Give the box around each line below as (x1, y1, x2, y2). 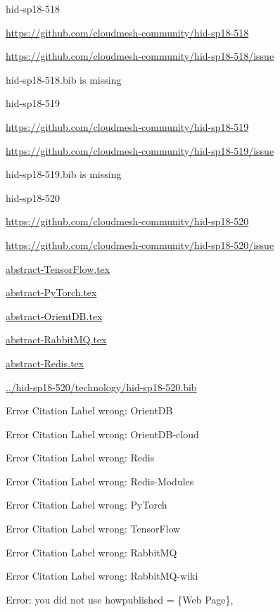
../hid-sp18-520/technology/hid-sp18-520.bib (6, 379, 197, 394)
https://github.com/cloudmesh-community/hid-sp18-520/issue (6, 237, 274, 252)
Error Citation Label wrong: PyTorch (6, 497, 167, 512)
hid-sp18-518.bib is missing (6, 72, 122, 87)
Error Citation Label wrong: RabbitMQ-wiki (6, 568, 198, 583)
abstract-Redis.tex (6, 355, 84, 370)
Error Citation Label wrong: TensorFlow (6, 521, 181, 536)
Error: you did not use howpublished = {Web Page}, (6, 592, 234, 606)
